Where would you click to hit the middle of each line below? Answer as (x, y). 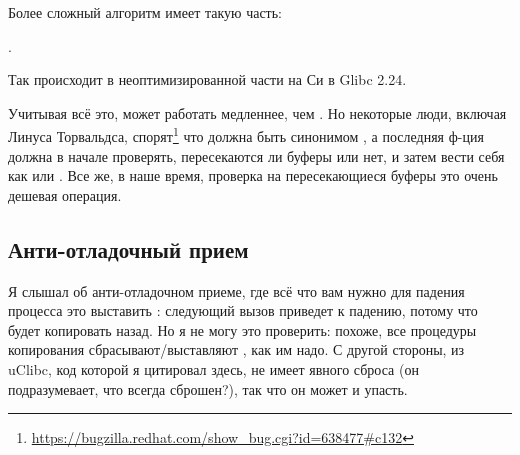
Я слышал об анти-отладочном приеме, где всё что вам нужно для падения (236, 290)
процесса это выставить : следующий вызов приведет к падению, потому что (243, 310)
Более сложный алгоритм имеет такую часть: (145, 12)
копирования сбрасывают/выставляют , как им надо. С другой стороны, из (236, 349)
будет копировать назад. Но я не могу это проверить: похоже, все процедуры (242, 329)
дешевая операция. (65, 194)
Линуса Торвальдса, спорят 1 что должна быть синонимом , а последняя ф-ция (246, 135)
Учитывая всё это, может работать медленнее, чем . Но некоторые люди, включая (257, 112)
